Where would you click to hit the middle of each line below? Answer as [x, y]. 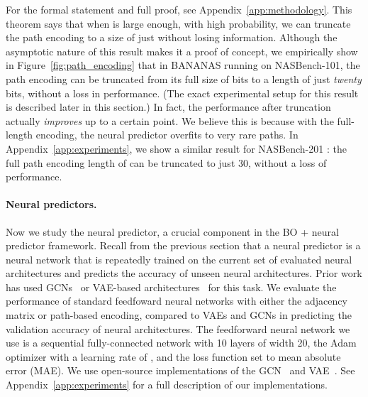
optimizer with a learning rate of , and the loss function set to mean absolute [173, 356]
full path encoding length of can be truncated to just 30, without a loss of [166, 162]
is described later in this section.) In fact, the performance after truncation [168, 107]
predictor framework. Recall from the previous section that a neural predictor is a [183, 245]
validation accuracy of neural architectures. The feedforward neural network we [178, 328]
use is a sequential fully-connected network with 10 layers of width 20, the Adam [181, 343]
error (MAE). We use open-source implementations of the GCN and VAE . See [180, 370]
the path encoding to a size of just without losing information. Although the [172, 37]
